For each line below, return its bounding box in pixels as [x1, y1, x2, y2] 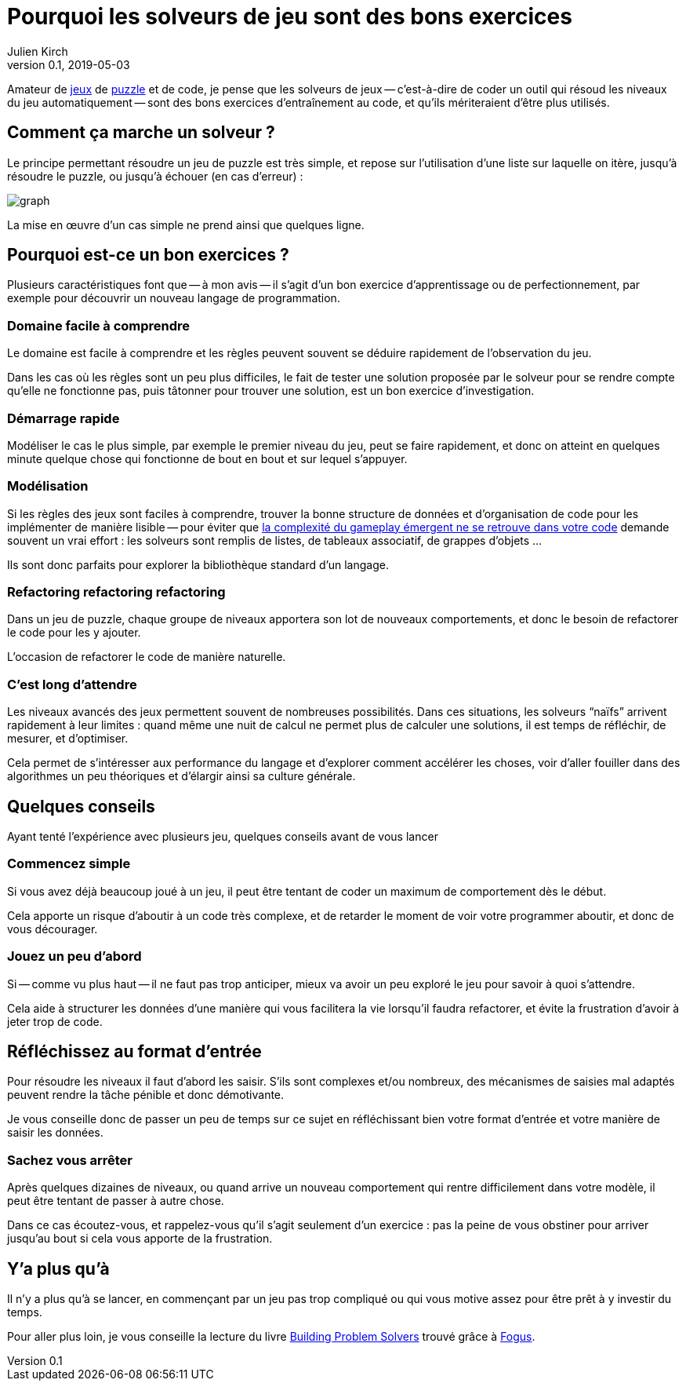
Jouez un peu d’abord [7, 948, 142, 965]
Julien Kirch [7, 44, 68, 58]
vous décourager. [7, 922, 98, 936]
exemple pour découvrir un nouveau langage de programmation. [7, 291, 340, 305]
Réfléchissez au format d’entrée [7, 1041, 262, 1061]
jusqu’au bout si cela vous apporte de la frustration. [7, 1232, 273, 1246]
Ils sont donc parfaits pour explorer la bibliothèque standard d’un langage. [7, 557, 389, 571]
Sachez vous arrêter [7, 1152, 132, 1168]
